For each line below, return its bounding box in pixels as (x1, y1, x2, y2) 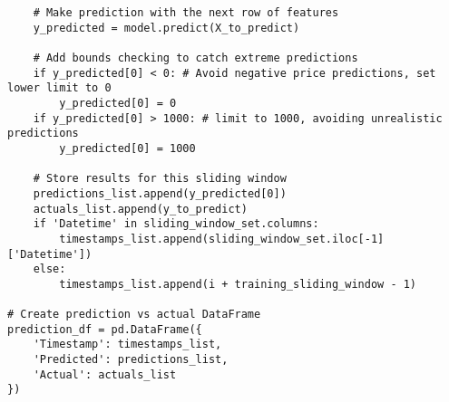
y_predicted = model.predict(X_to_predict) (33, 21, 300, 34)
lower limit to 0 (7, 81, 112, 95)
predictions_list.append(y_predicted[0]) (33, 187, 287, 200)
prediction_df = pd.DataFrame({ (7, 322, 202, 336)
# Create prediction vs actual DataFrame (7, 308, 261, 321)
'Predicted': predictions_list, (33, 353, 229, 367)
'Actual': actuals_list (33, 368, 177, 381)
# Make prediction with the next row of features (33, 6, 339, 19)
